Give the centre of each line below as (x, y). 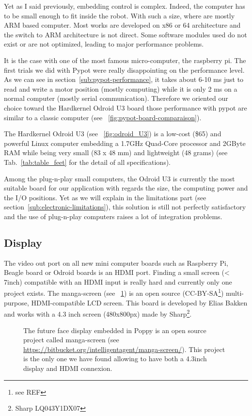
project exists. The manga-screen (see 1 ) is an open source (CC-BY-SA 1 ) (114, 292)
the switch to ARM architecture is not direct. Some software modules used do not (126, 34)
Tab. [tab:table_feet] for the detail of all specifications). (87, 162)
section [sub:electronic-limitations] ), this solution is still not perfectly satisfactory (125, 207)
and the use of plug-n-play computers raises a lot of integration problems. (113, 216)
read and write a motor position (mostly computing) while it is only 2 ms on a (121, 88)
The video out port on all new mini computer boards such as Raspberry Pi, (116, 263)
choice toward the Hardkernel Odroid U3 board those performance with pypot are (126, 107)
